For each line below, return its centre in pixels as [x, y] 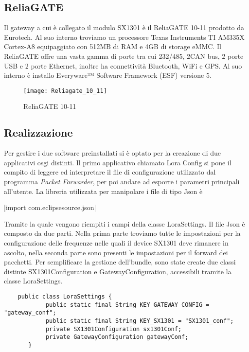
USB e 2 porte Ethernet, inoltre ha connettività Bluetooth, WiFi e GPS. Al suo [123, 65]
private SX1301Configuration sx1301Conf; [114, 329]
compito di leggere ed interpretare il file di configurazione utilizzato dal [110, 172]
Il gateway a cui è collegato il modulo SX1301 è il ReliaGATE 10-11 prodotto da [124, 27]
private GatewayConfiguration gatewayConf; [117, 337]
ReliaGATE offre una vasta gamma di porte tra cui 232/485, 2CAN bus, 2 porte [124, 56]
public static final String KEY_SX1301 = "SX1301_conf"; [140, 321]
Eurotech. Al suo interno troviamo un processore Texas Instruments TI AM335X [124, 37]
